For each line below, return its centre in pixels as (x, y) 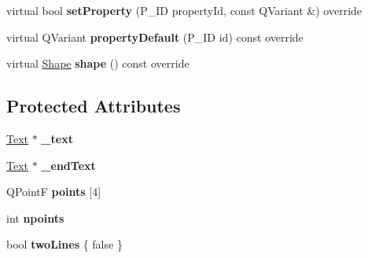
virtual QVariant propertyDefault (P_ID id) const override (155, 37)
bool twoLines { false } (64, 244)
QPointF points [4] (54, 192)
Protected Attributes (94, 106)
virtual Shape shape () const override (98, 63)
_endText (68, 165)
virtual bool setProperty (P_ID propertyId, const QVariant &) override (184, 10)
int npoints (35, 217)
